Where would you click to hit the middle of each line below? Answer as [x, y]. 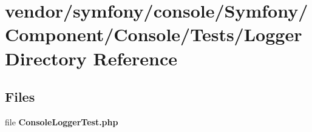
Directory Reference [91, 58]
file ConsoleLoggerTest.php [62, 121]
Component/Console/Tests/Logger [154, 34]
